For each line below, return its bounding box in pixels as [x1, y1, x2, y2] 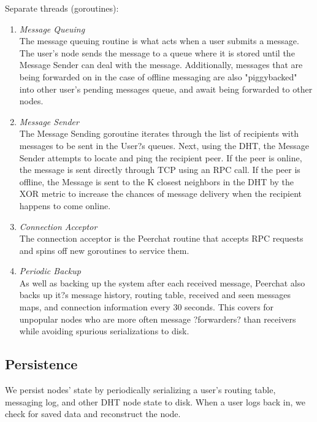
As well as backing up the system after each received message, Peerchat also [19, 276, 305, 289]
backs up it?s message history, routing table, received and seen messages [19, 288, 291, 301]
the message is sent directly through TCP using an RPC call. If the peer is [19, 163, 300, 176]
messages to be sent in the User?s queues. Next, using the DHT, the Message [19, 139, 310, 152]
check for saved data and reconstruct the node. [5, 407, 181, 420]
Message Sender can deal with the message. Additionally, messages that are [19, 58, 303, 71]
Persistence [5, 355, 78, 374]
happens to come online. [19, 199, 111, 212]
